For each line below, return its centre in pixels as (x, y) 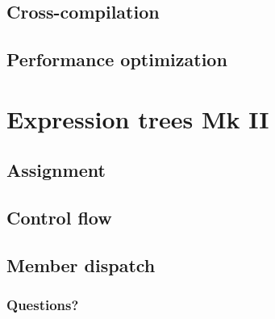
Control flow (59, 218)
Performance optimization (117, 59)
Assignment (56, 170)
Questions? (43, 305)
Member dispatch (81, 264)
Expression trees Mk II (138, 118)
